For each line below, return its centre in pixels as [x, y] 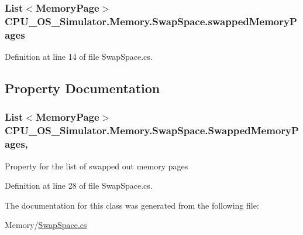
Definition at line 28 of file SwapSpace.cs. [79, 185]
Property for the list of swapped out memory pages [97, 166]
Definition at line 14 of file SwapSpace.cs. [79, 57]
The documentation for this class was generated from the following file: [132, 205]
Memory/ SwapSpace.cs [46, 225]
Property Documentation [82, 88]
